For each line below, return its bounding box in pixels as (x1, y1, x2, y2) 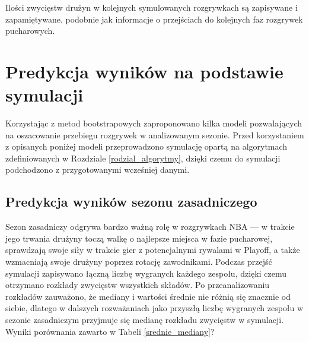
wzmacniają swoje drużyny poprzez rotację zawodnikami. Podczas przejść (5, 255, 272, 268)
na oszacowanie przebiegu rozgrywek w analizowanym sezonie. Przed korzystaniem (5, 128, 304, 141)
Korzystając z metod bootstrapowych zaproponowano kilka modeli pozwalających (5, 117, 302, 129)
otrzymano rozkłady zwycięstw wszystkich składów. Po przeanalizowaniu (5, 278, 270, 291)
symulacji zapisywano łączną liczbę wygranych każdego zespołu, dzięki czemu (5, 267, 286, 279)
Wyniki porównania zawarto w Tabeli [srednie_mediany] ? (5, 325, 215, 337)
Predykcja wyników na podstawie (5, 59, 283, 83)
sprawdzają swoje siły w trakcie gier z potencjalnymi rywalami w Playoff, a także (5, 243, 300, 256)
